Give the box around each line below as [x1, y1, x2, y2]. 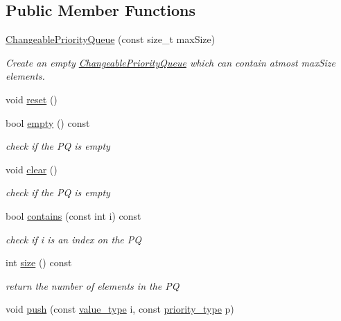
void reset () [6, 92, 58, 106]
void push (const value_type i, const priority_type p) [6, 302, 234, 316]
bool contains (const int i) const [6, 208, 141, 223]
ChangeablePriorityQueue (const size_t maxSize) [6, 32, 216, 46]
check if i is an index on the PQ [6, 232, 141, 246]
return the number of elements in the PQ [6, 278, 180, 293]
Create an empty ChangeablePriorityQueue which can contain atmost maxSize [6, 55, 335, 69]
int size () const [6, 255, 72, 270]
